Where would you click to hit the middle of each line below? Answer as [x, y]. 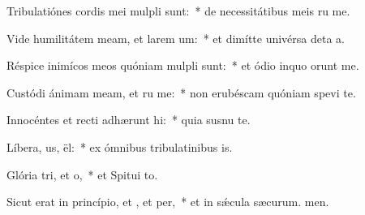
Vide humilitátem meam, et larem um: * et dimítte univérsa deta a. [176, 38]
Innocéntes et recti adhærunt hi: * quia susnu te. [129, 120]
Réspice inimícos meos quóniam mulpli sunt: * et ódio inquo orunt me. [183, 65]
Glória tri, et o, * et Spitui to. [82, 174]
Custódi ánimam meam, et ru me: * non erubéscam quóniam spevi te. [181, 92]
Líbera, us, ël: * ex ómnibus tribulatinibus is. [120, 146]
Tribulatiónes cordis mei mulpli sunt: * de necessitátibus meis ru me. [178, 11]
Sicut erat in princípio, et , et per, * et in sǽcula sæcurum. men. [168, 202]
